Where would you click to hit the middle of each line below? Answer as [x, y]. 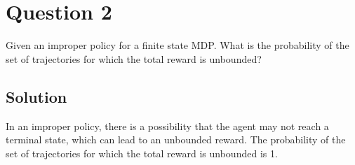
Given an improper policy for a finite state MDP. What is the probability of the [177, 45]
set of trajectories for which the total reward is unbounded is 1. [142, 153]
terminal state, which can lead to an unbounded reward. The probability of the [176, 139]
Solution [36, 96]
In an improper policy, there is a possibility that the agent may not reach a [167, 125]
